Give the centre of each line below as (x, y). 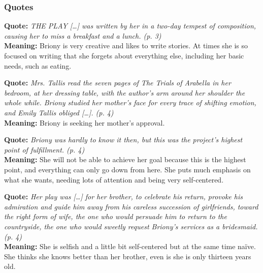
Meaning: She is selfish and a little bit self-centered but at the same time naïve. (130, 246)
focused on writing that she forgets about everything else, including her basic (124, 55)
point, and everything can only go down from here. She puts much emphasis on (127, 169)
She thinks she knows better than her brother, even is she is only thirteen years (128, 256)
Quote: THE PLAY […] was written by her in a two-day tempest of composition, (130, 26)
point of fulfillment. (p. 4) (44, 149)
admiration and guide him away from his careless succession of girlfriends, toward (131, 206)
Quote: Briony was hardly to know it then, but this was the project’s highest (123, 140)
